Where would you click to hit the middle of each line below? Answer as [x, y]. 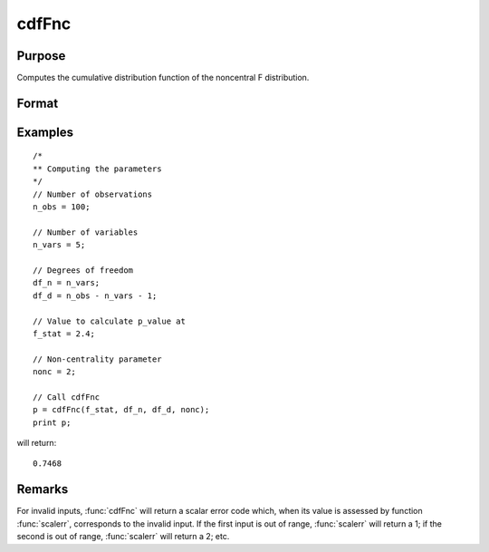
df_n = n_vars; [67, 283]
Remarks [43, 489]
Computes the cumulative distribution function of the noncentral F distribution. [163, 78]
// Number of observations [93, 194]
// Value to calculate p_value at [109, 321]
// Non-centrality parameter [97, 359]
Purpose [41, 56]
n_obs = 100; [62, 207]
